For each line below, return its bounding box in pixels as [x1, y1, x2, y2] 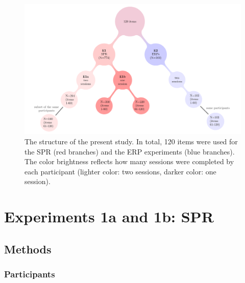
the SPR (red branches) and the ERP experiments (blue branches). [24, 146, 235, 157]
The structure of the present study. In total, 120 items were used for [24, 136, 238, 147]
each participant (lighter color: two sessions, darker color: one [24, 166, 216, 176]
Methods [4, 241, 52, 256]
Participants [4, 268, 55, 280]
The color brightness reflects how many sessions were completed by [24, 156, 234, 167]
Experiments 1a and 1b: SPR [4, 206, 214, 227]
